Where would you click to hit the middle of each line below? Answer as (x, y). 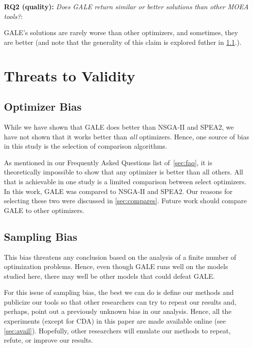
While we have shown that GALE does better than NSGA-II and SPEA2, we (119, 126)
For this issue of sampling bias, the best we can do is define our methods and (119, 292)
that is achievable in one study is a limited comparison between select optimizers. (125, 181)
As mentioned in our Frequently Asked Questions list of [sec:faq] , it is (108, 162)
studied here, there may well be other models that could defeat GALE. (109, 276)
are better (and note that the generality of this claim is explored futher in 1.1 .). (123, 42)
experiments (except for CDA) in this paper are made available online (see (115, 321)
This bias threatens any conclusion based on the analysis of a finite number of (120, 257)
